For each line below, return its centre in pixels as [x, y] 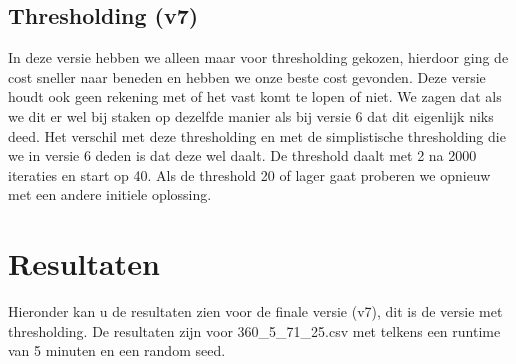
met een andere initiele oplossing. [110, 194]
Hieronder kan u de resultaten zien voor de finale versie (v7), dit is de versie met [255, 311]
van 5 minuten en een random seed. [117, 350]
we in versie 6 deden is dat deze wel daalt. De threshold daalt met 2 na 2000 [242, 155]
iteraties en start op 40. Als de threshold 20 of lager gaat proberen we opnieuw [249, 174]
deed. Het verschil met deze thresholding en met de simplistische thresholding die [257, 135]
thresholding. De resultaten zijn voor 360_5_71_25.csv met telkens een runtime [254, 330]
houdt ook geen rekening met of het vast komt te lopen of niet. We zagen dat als [255, 96]
